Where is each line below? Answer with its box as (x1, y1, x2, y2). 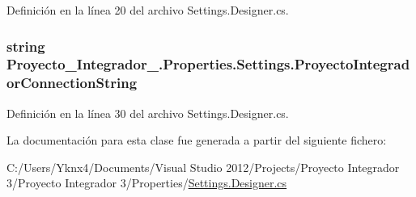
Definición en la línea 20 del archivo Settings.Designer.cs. (6, 2, 289, 18)
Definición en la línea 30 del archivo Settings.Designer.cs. (6, 104, 289, 121)
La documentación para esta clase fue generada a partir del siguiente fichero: (6, 132, 387, 149)
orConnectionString (6, 73, 138, 93)
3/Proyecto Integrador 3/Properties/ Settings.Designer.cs (6, 174, 287, 191)
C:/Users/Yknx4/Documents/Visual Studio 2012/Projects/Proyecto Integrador (6, 158, 400, 175)
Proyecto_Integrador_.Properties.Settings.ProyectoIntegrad (6, 54, 410, 74)
